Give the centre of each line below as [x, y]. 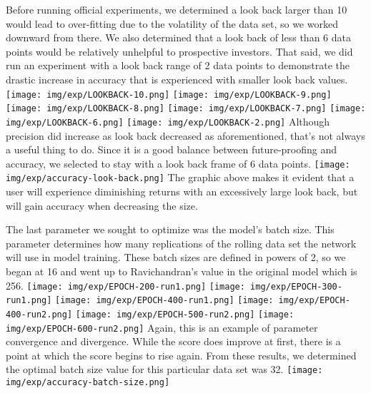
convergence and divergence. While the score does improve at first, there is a [173, 341]
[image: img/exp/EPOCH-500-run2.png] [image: [185, 314]
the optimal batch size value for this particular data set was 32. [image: [164, 369]
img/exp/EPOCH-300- [296, 286]
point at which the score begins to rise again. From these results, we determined [181, 355]
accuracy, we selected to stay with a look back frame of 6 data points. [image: [178, 163]
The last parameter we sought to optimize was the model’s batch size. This [170, 229]
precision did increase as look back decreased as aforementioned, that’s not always [185, 135]
